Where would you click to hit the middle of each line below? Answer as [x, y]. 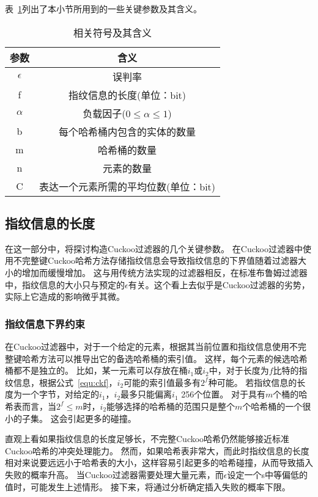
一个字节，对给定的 [60, 394]
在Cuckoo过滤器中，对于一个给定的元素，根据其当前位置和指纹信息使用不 [152, 346]
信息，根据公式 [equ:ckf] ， [65, 382]
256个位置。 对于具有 [223, 394]
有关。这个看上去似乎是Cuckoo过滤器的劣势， [219, 284]
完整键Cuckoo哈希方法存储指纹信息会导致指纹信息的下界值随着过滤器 [160, 260]
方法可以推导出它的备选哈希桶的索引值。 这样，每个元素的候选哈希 [173, 358]
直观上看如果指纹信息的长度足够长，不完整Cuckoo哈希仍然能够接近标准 [147, 439]
